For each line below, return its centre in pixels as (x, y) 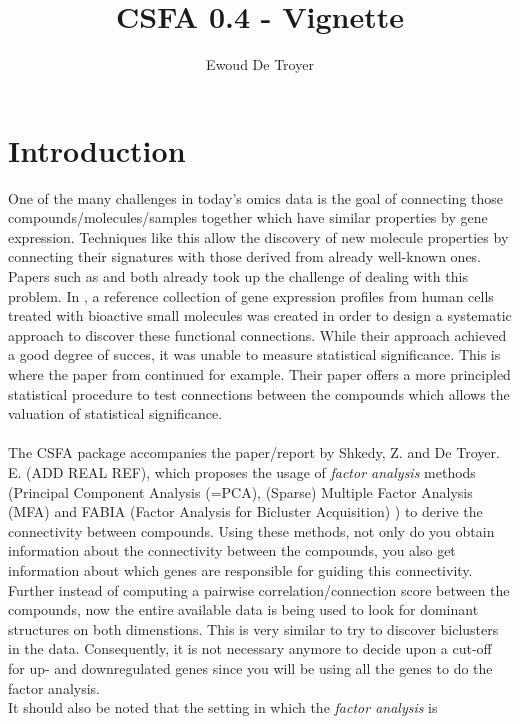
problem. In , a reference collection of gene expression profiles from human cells (251, 295)
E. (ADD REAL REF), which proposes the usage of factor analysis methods (242, 471)
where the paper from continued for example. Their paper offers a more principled (259, 374)
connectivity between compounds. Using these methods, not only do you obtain (251, 530)
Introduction (97, 149)
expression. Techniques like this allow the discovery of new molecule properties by (258, 236)
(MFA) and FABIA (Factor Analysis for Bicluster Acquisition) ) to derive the (245, 511)
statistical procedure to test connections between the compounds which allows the (259, 393)
